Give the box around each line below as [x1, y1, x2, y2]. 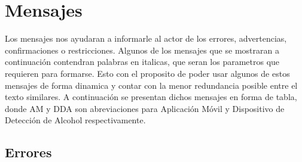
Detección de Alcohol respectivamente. [5, 114, 146, 126]
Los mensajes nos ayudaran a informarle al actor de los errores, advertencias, [5, 32, 287, 45]
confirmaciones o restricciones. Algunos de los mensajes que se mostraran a [5, 43, 279, 56]
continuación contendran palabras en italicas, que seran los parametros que [5, 55, 280, 68]
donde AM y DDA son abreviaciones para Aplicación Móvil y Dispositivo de [5, 102, 285, 114]
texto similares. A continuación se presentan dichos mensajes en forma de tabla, [5, 91, 297, 103]
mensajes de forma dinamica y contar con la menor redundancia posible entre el [5, 79, 298, 91]
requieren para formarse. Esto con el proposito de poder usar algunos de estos [5, 67, 290, 79]
